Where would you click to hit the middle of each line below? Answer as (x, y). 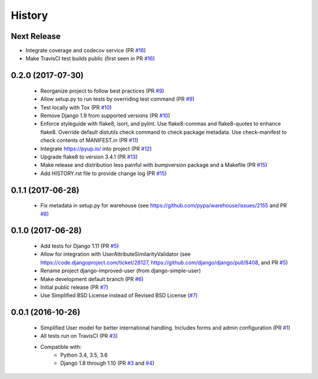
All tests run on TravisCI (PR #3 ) (79, 336)
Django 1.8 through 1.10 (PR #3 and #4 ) (107, 363)
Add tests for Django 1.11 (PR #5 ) (79, 246)
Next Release (36, 36)
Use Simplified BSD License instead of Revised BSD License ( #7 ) (119, 295)
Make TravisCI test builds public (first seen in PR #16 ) (90, 58)
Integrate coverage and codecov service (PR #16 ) (86, 51)
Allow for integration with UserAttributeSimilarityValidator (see (115, 254)
